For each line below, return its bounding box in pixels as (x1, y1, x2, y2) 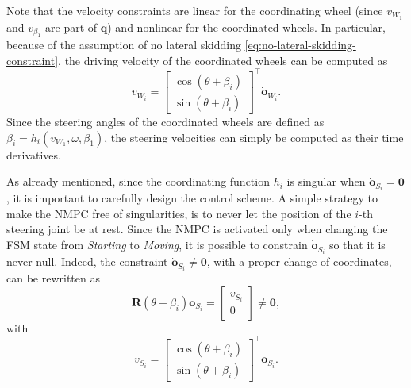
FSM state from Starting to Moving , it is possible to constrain (6, 236, 308, 253)
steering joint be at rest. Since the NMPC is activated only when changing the (6, 221, 388, 237)
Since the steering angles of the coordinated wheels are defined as (6, 113, 325, 130)
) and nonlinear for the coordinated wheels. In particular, (107, 18, 386, 35)
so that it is (328, 236, 386, 253)
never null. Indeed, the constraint (6, 253, 168, 270)
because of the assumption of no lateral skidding (6, 36, 241, 53)
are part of (45, 18, 98, 35)
